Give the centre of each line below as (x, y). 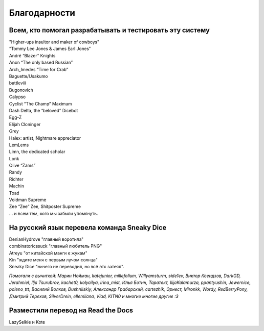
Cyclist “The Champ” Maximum (41, 103)
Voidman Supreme (28, 200)
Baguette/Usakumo (29, 76)
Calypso (17, 97)
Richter (16, 179)
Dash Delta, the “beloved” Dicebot (44, 110)
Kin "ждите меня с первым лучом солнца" (53, 259)
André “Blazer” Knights (32, 55)
